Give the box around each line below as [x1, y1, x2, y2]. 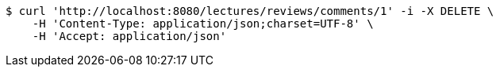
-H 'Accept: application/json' [32, 30, 227, 42]
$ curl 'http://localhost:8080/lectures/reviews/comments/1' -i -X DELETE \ [6, 5, 494, 17]
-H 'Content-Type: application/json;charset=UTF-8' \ [32, 17, 374, 30]
